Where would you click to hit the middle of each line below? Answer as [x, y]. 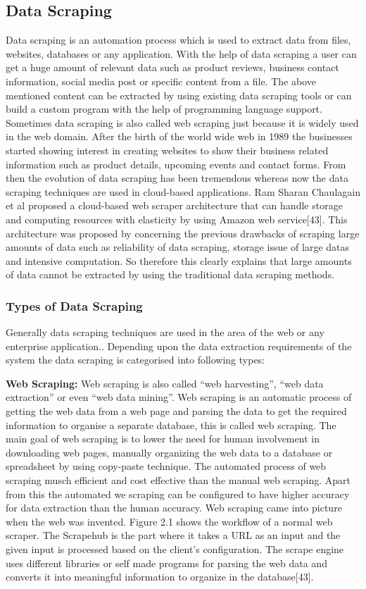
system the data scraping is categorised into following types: [135, 360]
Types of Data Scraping [74, 305]
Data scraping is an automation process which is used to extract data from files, [178, 40]
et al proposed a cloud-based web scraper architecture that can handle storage [174, 205]
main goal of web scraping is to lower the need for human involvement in [163, 439]
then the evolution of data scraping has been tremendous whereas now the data [177, 178]
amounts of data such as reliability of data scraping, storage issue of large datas [178, 247]
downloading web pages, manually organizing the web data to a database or [169, 452]
